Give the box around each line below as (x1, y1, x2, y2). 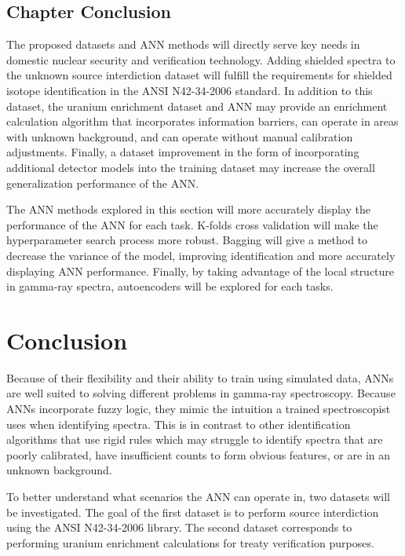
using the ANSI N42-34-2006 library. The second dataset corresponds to (6, 519, 352, 536)
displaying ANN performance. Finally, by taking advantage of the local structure (6, 262, 395, 279)
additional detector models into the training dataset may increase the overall (6, 159, 375, 175)
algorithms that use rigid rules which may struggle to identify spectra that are (6, 431, 383, 448)
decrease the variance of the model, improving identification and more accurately (6, 247, 396, 263)
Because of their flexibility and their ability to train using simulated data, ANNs (6, 369, 394, 386)
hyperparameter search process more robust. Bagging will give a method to (6, 232, 368, 248)
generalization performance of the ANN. (6, 174, 199, 191)
